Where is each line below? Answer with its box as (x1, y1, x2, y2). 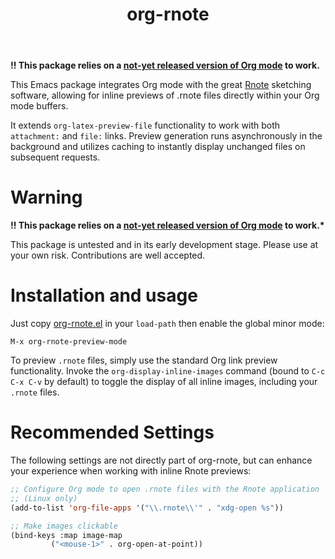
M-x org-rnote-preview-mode (10, 337, 128, 347)
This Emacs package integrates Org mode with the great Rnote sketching (10, 79, 312, 91)
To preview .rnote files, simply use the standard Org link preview (10, 354, 278, 367)
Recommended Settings (10, 421, 215, 444)
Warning (10, 186, 83, 209)
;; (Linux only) (10, 493, 78, 503)
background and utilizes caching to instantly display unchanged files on (10, 141, 306, 153)
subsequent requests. (10, 151, 101, 163)
